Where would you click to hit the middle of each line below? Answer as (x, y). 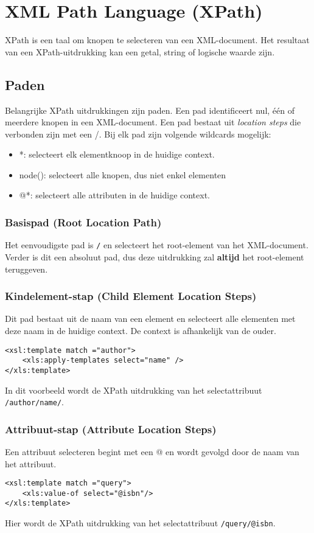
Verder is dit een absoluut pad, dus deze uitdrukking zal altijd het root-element (155, 256)
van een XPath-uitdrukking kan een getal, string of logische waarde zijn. (140, 51)
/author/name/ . (34, 402)
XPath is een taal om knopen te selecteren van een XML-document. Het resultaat (157, 40)
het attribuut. (31, 463)
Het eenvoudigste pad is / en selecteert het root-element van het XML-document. (157, 245)
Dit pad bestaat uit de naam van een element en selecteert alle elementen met (150, 319)
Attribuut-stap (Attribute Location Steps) (111, 429)
